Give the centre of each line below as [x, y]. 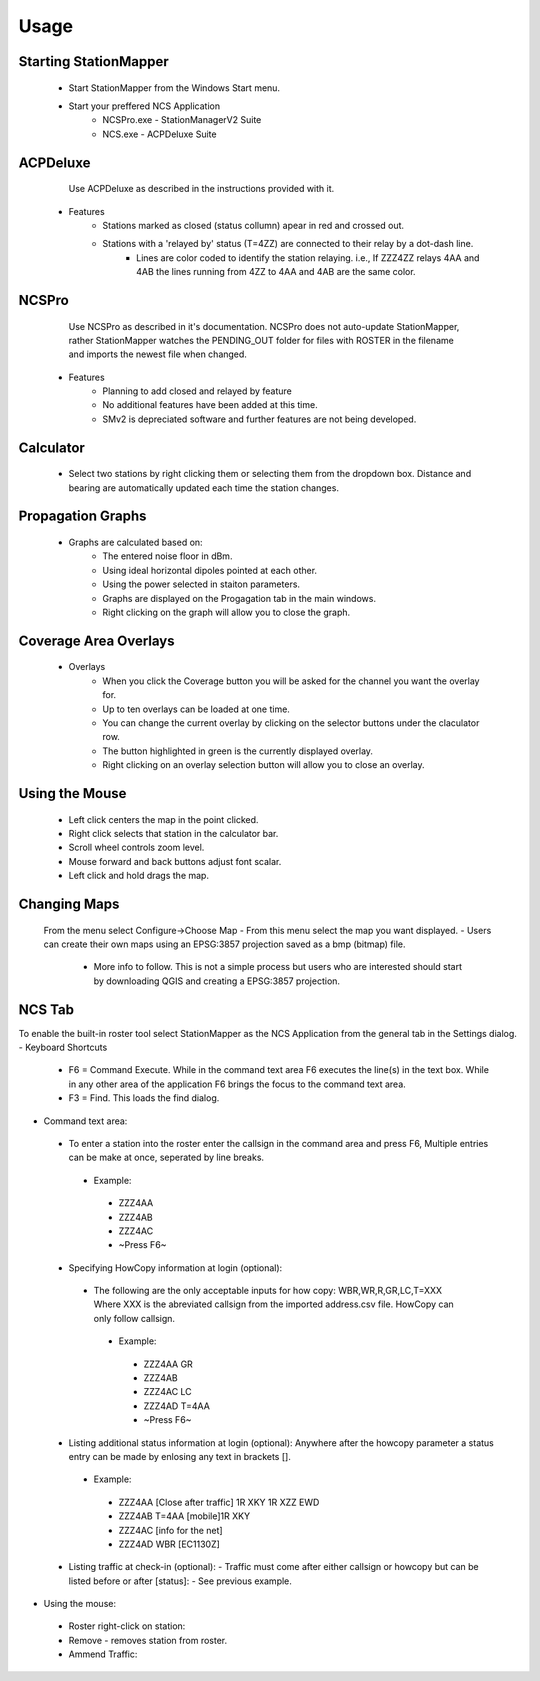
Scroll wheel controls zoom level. [136, 847]
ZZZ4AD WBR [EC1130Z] [169, 1544]
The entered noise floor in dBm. [167, 556]
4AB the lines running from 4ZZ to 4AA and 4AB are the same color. [276, 272]
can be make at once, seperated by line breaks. [166, 1157]
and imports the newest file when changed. [157, 354]
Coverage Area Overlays [96, 640]
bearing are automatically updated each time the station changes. [204, 487]
